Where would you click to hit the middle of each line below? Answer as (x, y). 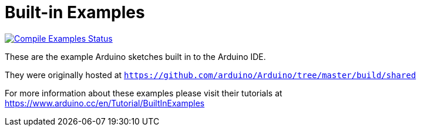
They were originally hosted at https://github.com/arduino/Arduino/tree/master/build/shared (210, 75)
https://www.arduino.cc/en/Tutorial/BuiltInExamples (105, 103)
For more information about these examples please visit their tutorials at (144, 93)
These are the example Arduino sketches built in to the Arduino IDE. (135, 56)
